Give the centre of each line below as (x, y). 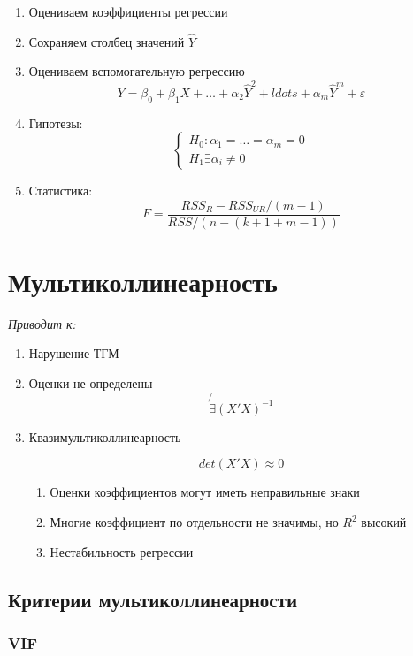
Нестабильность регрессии (122, 551)
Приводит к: (42, 323)
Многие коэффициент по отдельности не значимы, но (194, 522)
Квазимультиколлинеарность (105, 436)
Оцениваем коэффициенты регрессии (128, 11)
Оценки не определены (91, 383)
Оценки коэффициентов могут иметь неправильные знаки (205, 492)
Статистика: (61, 191)
